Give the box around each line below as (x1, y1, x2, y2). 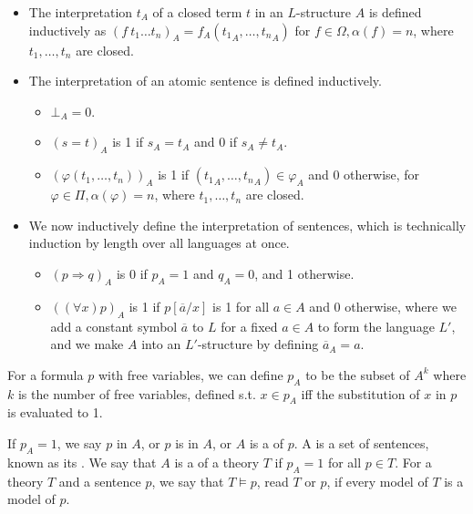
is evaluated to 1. (7, 403, 103, 422)
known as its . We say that (7, 452, 157, 471)
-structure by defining (197, 334, 319, 354)
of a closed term (152, 3, 242, 21)
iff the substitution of (301, 384, 420, 403)
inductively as (28, 20, 107, 39)
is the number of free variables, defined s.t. (17, 384, 256, 403)
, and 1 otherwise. (254, 263, 355, 283)
